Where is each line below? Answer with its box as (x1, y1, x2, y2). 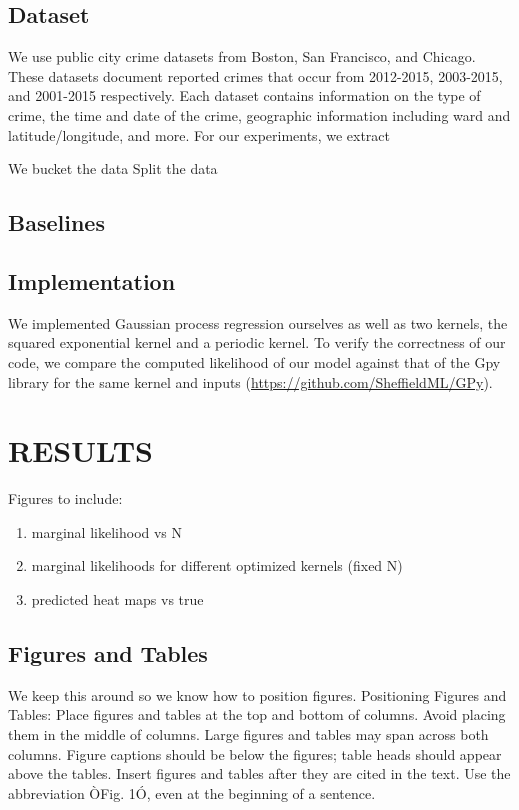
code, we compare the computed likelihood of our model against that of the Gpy (8, 351, 501, 372)
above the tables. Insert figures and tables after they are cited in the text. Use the (8, 763, 511, 784)
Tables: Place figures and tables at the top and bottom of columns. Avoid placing (8, 704, 506, 725)
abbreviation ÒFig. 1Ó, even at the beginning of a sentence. (8, 782, 376, 803)
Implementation (8, 265, 176, 296)
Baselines (8, 207, 105, 238)
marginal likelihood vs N (31, 521, 183, 542)
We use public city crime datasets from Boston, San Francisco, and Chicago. (8, 46, 476, 67)
